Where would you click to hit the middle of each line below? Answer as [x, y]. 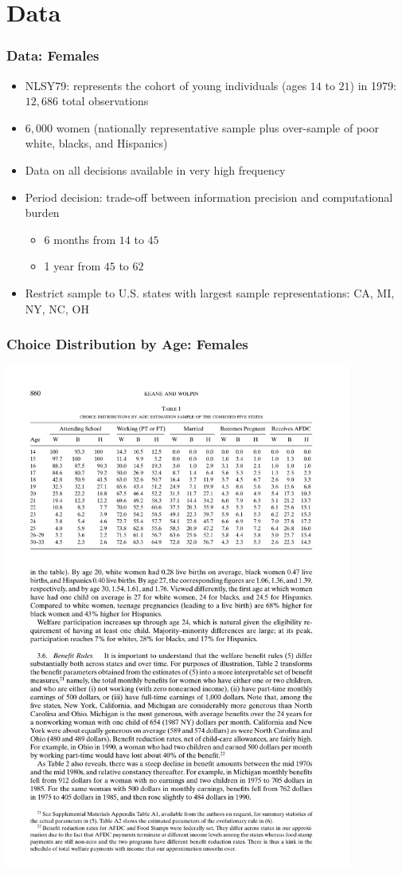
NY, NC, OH [57, 308]
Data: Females [53, 55]
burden [42, 213]
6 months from [80, 239]
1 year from [72, 266]
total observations [105, 101]
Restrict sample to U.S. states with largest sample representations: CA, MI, [210, 292]
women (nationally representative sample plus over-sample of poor [217, 127]
